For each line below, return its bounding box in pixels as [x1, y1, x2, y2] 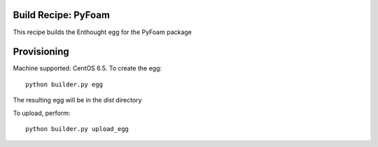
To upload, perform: [13, 109, 71, 117]
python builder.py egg [25, 80, 104, 88]
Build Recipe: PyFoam [13, 9, 110, 21]
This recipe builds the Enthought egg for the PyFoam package [13, 28, 192, 36]
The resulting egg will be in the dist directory [13, 96, 142, 105]
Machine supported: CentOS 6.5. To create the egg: [13, 64, 162, 72]
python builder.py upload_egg [25, 125, 129, 132]
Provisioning [13, 46, 69, 58]
